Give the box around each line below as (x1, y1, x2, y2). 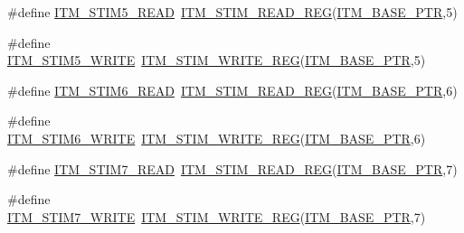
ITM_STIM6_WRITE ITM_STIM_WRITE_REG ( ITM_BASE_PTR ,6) (7, 128, 426, 147)
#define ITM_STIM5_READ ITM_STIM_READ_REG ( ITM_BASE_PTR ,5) (7, 3, 458, 21)
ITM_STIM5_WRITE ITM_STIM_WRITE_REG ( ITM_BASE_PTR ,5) (7, 51, 426, 70)
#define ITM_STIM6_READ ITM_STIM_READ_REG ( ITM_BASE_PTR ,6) (7, 80, 458, 99)
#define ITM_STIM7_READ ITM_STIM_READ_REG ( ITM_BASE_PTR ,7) (7, 159, 458, 178)
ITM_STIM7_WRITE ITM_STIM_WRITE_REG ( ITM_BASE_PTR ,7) (7, 207, 426, 226)
